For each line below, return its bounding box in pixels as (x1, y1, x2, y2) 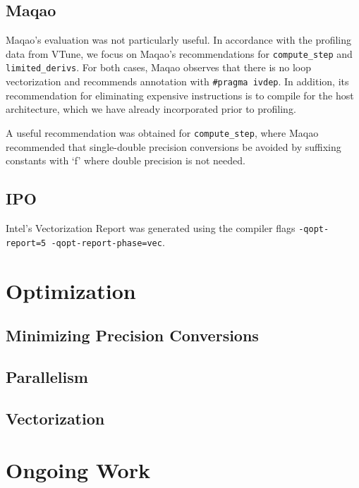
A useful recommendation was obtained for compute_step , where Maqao (6, 125, 319, 140)
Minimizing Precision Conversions (6, 324, 259, 346)
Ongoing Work (6, 456, 150, 484)
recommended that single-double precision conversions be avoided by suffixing (6, 139, 341, 154)
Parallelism (6, 365, 88, 387)
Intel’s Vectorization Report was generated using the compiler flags (6, 221, 296, 235)
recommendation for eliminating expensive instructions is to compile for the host (6, 87, 354, 102)
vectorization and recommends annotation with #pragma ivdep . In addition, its (6, 74, 349, 89)
